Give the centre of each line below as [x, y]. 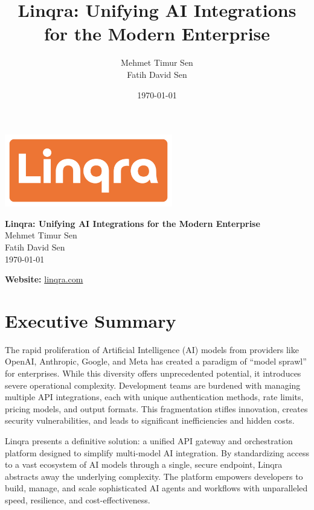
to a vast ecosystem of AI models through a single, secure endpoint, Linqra [144, 464]
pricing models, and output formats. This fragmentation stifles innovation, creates [156, 408]
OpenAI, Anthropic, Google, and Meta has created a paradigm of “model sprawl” [156, 361]
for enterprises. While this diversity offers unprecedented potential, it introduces [153, 373]
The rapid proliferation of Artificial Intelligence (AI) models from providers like [152, 349]
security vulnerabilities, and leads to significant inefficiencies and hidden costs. [150, 420]
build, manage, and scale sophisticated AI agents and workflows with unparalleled [156, 488]
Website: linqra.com [44, 279]
